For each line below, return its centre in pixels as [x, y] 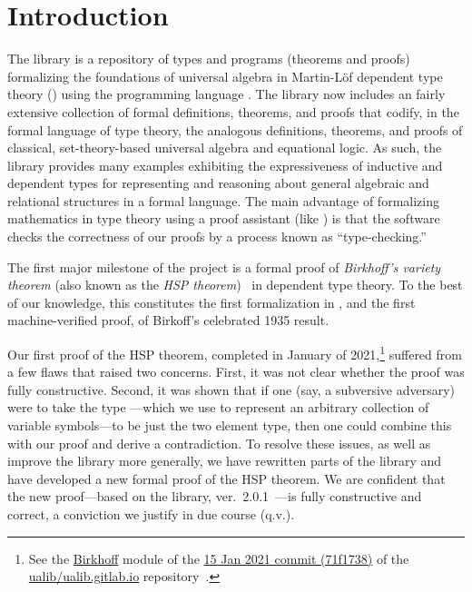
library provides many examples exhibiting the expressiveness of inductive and [225, 165]
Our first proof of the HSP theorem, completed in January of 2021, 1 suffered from [235, 353]
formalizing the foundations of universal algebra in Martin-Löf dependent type [225, 76]
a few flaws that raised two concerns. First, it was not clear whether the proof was [236, 372]
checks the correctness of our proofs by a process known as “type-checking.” [217, 237]
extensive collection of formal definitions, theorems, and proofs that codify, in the [233, 111]
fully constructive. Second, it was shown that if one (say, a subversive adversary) [231, 389]
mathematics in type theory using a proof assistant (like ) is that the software [224, 218]
